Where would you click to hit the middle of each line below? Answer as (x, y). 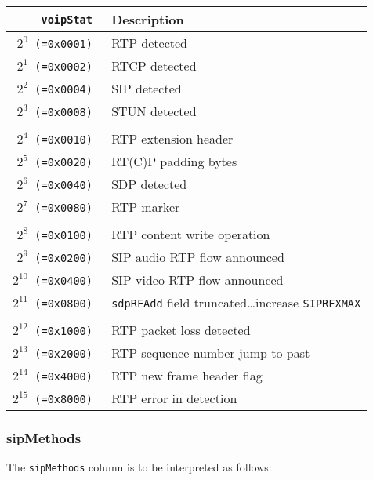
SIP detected (147, 88)
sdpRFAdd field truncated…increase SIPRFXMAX (236, 302)
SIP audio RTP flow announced (198, 257)
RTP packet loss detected (181, 330)
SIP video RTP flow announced (197, 280)
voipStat (67, 19)
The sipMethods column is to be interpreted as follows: (139, 467)
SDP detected (149, 184)
